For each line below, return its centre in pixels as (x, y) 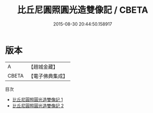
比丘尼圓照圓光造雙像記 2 (38, 106)
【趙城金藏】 (43, 67)
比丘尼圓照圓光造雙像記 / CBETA (83, 10)
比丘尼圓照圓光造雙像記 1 (37, 99)
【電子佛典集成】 (48, 76)
